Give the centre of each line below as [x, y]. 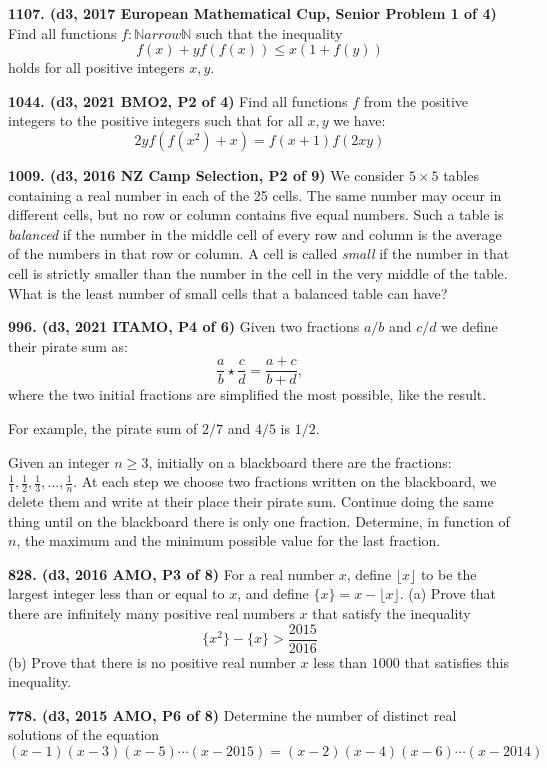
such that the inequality [269, 32]
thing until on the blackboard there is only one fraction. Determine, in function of [259, 520]
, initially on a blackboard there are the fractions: [300, 461]
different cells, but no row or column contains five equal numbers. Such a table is [256, 214]
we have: [359, 120]
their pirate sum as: [68, 345]
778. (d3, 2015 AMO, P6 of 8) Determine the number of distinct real [232, 714]
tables [461, 174]
